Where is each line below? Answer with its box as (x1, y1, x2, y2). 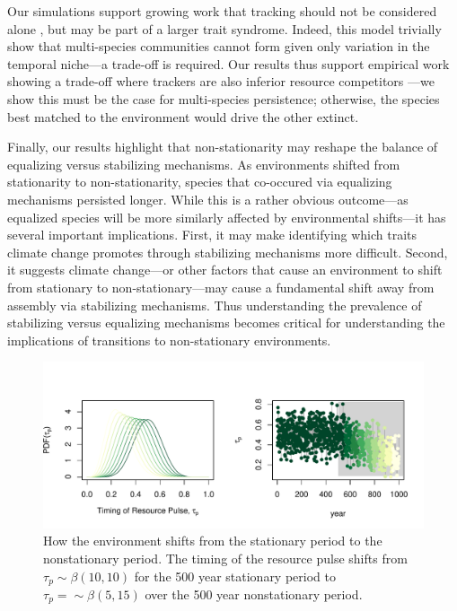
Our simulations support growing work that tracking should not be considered (7, 2, 437, 20)
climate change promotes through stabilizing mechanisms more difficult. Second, (7, 242, 448, 261)
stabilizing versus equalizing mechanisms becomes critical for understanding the (7, 313, 445, 332)
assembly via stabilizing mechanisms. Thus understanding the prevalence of (7, 295, 422, 314)
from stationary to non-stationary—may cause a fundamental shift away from (7, 277, 435, 296)
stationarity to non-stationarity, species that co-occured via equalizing (7, 172, 392, 191)
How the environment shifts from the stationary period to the (43, 531, 382, 550)
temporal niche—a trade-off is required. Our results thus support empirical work (7, 54, 450, 73)
